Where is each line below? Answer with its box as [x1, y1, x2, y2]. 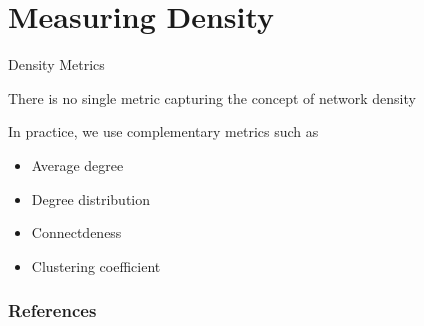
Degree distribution [31, 188, 150, 209]
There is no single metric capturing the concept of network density [8, 87, 416, 108]
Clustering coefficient [31, 255, 161, 276]
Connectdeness [31, 222, 122, 243]
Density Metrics [8, 54, 105, 75]
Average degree [31, 154, 124, 175]
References [8, 298, 97, 323]
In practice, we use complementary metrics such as [8, 121, 319, 142]
